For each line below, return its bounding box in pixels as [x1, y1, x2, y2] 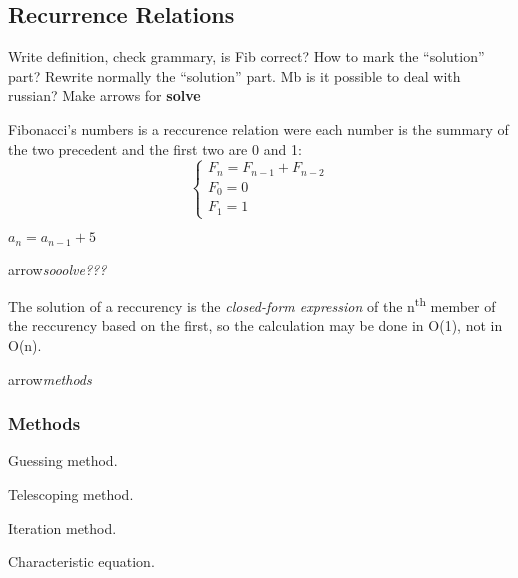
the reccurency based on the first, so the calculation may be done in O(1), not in [8, 315, 503, 336]
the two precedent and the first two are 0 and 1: [8, 138, 302, 159]
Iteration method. [8, 517, 117, 538]
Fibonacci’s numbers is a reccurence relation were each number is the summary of [8, 118, 509, 139]
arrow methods [8, 368, 92, 389]
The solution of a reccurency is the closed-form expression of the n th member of [8, 293, 496, 316]
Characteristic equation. [8, 551, 155, 572]
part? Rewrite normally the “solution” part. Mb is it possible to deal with [8, 65, 461, 86]
